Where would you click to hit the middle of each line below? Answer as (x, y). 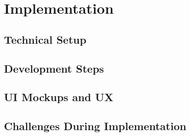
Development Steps (54, 68)
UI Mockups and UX (59, 97)
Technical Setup (45, 39)
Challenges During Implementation (95, 126)
